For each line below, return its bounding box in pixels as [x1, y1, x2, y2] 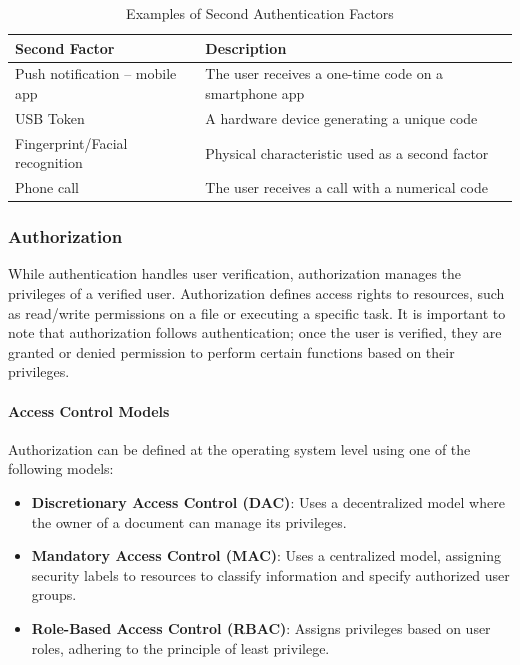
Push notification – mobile [15, 63, 177, 84]
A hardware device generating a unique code [205, 107, 478, 128]
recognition [15, 152, 83, 173]
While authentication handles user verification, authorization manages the [8, 263, 462, 284]
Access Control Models [8, 400, 170, 421]
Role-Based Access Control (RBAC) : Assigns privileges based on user [31, 617, 491, 638]
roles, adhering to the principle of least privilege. [31, 637, 330, 658]
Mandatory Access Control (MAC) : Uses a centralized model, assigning [31, 545, 501, 566]
